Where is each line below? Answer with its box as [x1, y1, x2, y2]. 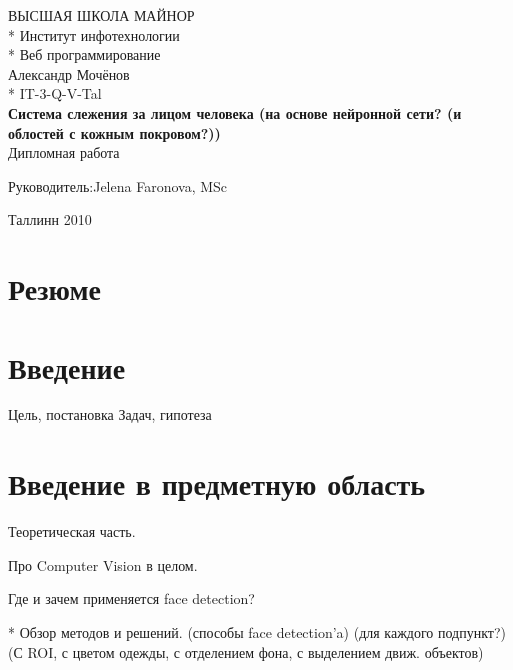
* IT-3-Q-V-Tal [8, 83, 102, 104]
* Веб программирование [8, 44, 161, 65]
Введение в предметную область [8, 463, 426, 504]
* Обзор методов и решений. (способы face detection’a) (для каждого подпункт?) [8, 621, 506, 642]
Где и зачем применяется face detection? [8, 588, 255, 609]
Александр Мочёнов [8, 63, 130, 84]
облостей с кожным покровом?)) [8, 122, 221, 143]
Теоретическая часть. [8, 521, 136, 542]
